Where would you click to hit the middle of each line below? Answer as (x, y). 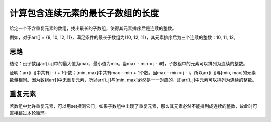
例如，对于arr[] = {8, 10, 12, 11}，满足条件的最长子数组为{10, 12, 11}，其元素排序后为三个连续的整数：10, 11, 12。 (124, 37)
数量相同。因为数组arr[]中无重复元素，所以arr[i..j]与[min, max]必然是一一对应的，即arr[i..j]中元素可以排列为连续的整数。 (133, 80)
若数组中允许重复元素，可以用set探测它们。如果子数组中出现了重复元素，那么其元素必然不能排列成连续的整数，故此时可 (133, 106)
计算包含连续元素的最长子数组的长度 (84, 13)
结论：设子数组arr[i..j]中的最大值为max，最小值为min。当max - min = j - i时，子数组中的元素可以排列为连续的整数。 (128, 63)
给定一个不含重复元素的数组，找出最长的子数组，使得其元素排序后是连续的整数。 (93, 28)
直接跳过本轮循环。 (29, 113)
